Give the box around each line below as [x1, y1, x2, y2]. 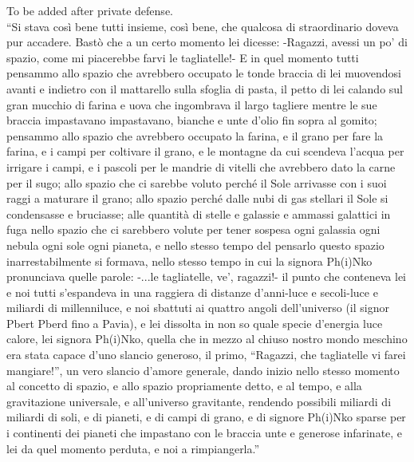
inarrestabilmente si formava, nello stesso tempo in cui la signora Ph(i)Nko [6, 252, 373, 269]
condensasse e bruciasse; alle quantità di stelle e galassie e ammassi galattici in [6, 205, 391, 222]
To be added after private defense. [6, 2, 173, 18]
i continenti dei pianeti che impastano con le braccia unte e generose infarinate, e [6, 424, 403, 441]
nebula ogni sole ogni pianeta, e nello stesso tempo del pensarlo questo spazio [6, 236, 384, 253]
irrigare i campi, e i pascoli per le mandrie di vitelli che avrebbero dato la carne [6, 158, 396, 175]
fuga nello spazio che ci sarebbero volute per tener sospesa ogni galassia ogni [6, 221, 380, 238]
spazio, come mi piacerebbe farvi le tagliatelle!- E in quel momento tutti [6, 49, 359, 65]
